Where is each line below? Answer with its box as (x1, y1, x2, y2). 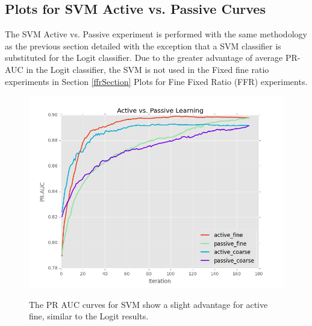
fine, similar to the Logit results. (29, 310, 149, 322)
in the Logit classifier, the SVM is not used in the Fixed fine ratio (26, 63, 269, 75)
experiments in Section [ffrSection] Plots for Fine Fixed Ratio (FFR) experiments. (5, 75, 308, 87)
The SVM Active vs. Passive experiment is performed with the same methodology (5, 28, 307, 40)
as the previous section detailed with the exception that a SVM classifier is (5, 39, 281, 52)
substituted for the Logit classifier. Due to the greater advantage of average (5, 51, 283, 64)
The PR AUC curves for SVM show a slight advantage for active (29, 298, 268, 310)
